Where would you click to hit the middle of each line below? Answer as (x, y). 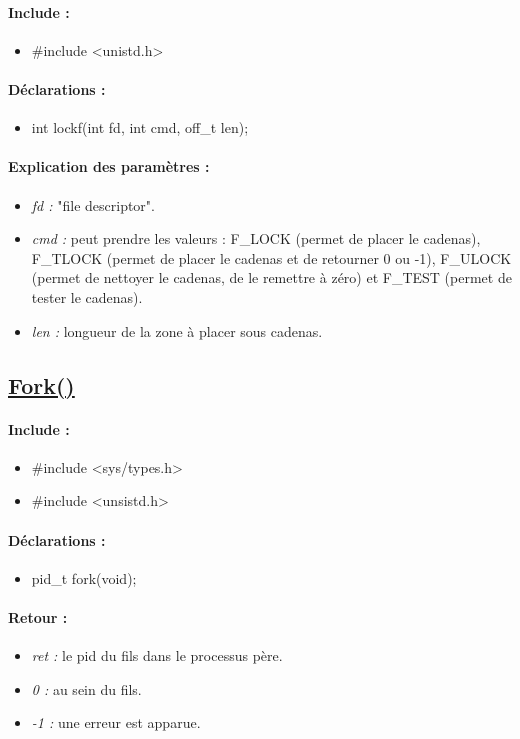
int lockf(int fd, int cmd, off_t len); (140, 127)
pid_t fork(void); (84, 577)
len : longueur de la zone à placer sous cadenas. (177, 330)
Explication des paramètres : (109, 166)
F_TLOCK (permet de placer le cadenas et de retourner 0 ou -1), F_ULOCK (271, 257)
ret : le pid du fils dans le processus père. (157, 655)
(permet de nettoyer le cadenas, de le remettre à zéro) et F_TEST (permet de (271, 277)
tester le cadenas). (87, 296)
